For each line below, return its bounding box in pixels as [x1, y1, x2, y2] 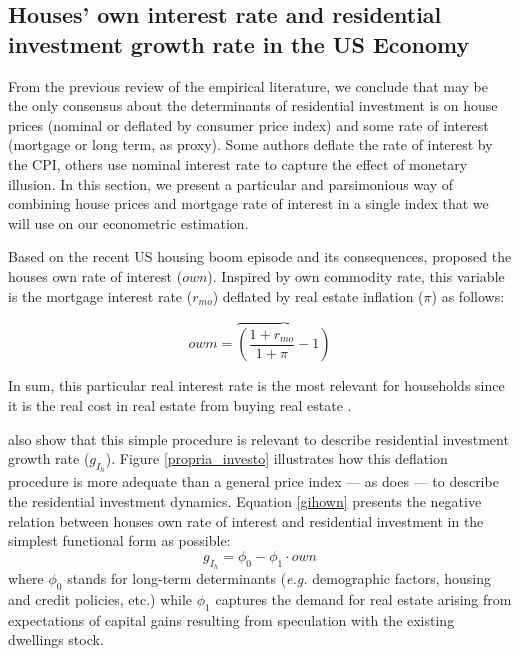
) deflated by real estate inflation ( [212, 285, 424, 306]
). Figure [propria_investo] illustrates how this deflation [105, 448, 448, 469]
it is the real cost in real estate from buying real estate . [8, 394, 352, 415]
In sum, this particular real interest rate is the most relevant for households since [8, 375, 505, 396]
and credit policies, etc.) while [8, 588, 193, 609]
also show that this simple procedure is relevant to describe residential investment [8, 428, 509, 449]
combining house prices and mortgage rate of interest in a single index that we [8, 193, 489, 214]
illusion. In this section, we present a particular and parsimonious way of [8, 173, 454, 194]
